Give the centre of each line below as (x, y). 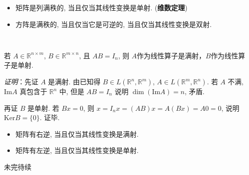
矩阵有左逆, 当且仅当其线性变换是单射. (77, 150)
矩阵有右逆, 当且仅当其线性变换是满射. (77, 134)
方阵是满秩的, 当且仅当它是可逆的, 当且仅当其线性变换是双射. (113, 24)
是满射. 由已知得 (74, 82)
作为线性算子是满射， (171, 55)
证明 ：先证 (21, 82)
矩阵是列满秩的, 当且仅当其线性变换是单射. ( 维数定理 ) (101, 7)
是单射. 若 (43, 108)
